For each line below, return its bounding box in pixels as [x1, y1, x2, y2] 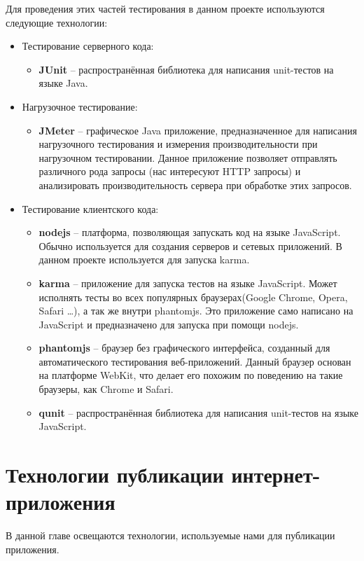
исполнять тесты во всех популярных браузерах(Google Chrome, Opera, [38, 289, 348, 304]
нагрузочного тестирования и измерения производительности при [38, 137, 318, 151]
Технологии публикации [6, 460, 224, 489]
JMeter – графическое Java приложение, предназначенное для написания [38, 123, 357, 137]
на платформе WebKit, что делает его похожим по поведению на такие [38, 368, 343, 382]
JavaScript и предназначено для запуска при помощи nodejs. [38, 317, 299, 331]
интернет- [231, 460, 321, 489]
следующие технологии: [6, 15, 108, 29]
